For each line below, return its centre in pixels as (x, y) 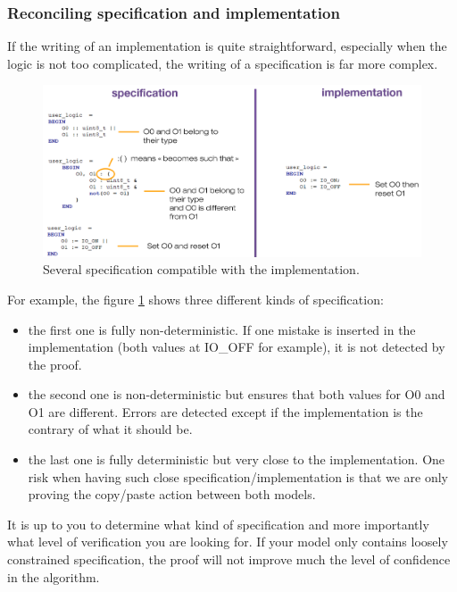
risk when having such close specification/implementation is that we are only (238, 476)
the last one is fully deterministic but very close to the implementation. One (237, 459)
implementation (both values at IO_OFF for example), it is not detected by (237, 347)
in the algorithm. (54, 576)
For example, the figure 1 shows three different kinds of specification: (195, 299)
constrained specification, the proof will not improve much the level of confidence (229, 559)
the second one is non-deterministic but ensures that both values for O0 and (237, 394)
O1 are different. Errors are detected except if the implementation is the (225, 411)
